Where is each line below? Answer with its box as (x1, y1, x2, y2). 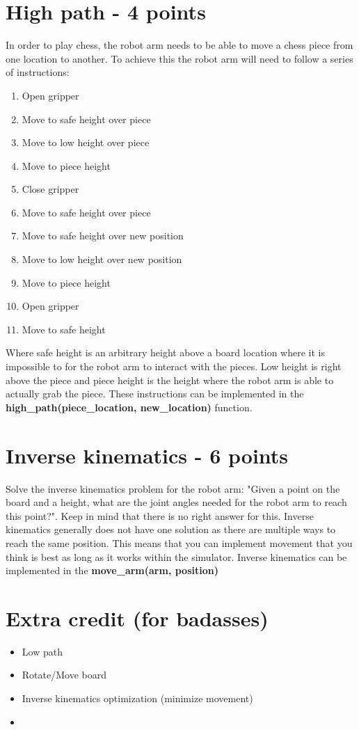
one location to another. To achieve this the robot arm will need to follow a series (6, 51, 353, 65)
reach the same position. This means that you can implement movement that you (6, 535, 353, 550)
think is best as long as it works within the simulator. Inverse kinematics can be (6, 549, 347, 564)
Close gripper (22, 182, 79, 196)
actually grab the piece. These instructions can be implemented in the (6, 386, 304, 401)
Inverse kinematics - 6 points (6, 441, 289, 469)
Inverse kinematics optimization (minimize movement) (22, 691, 253, 705)
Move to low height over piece (22, 135, 150, 150)
